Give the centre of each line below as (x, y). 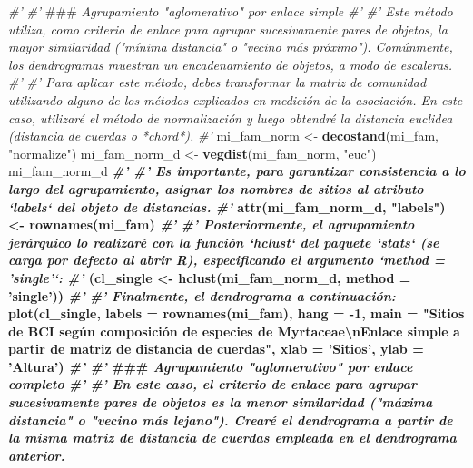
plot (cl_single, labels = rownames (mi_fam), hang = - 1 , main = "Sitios (236, 313)
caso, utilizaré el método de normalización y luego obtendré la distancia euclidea (231, 117)
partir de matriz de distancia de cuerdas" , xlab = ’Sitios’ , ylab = (216, 349)
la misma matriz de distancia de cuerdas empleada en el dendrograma (232, 438)
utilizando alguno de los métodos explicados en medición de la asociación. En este (236, 99)
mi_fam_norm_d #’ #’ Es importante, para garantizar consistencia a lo (237, 171)
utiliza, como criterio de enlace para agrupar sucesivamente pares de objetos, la (228, 29)
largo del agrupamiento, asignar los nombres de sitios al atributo (216, 188)
